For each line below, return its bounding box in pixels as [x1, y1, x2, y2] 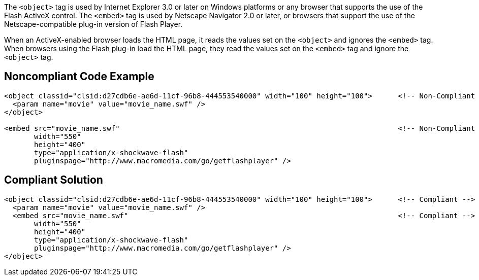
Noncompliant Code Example [4, 70, 154, 83]
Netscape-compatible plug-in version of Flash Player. [4, 20, 183, 28]
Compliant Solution [4, 173, 103, 187]
